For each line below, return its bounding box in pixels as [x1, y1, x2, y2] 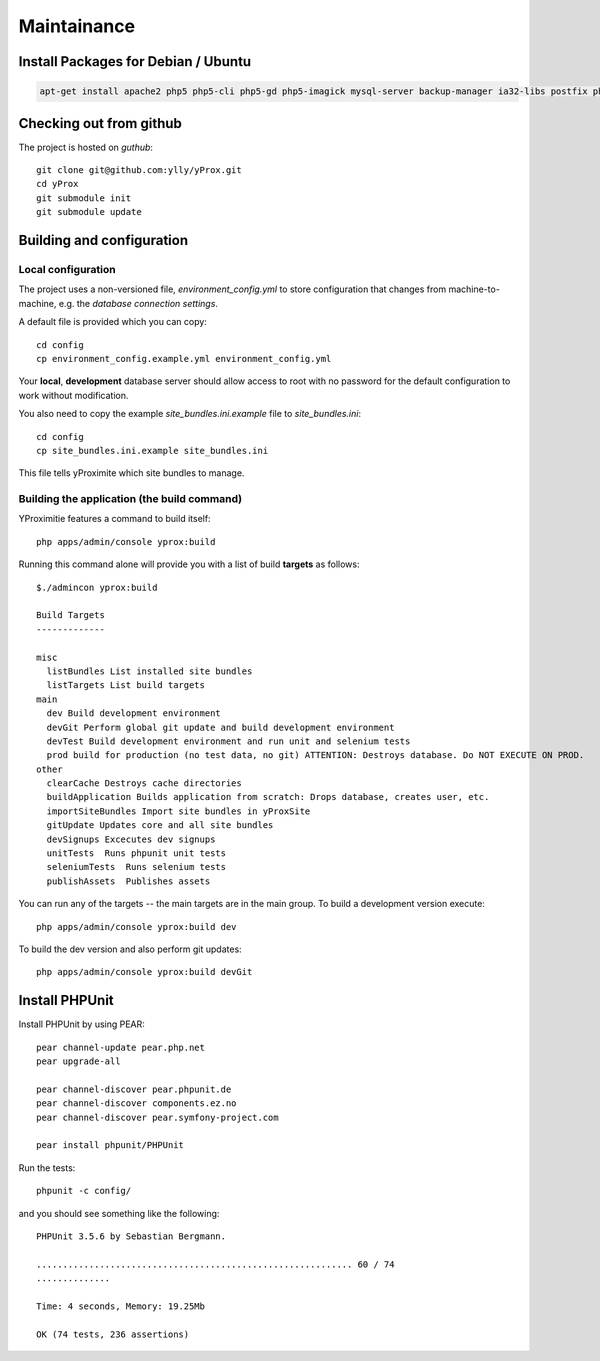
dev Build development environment [46, 708, 222, 719]
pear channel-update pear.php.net [36, 1041, 205, 1053]
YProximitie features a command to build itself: [18, 513, 211, 525]
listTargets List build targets [46, 680, 205, 691]
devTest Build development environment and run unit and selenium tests [46, 735, 411, 747]
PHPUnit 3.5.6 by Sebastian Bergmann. [36, 1230, 227, 1242]
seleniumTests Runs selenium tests [46, 861, 227, 873]
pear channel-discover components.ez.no [36, 1098, 237, 1109]
